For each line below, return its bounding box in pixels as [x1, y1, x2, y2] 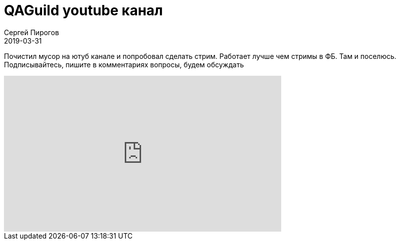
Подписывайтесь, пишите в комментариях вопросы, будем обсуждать [4, 60, 244, 69]
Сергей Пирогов [4, 28, 59, 37]
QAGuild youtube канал [4, 2, 163, 19]
